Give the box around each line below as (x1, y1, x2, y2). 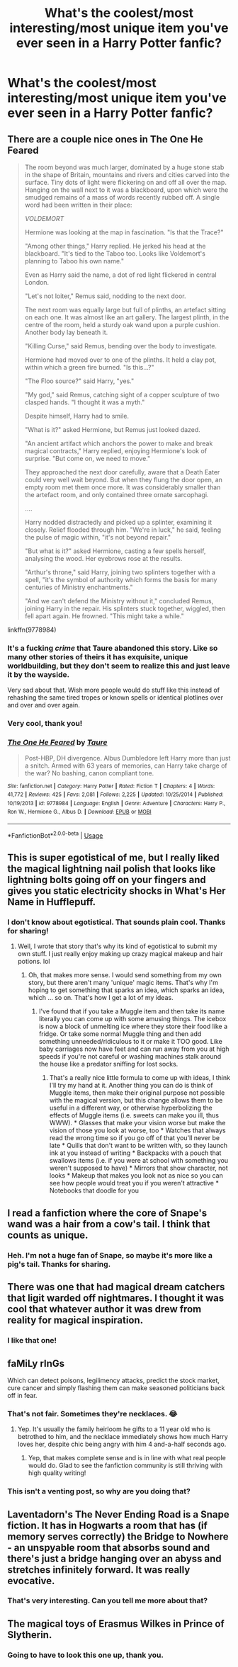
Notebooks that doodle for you (49, 1186, 140, 1195)
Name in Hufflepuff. (7, 896, 96, 908)
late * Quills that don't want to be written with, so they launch (49, 1142, 228, 1150)
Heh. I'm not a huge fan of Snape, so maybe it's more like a (7, 1250, 213, 1260)
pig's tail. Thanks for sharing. (7, 1259, 111, 1269)
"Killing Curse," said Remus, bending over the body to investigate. (24, 342, 217, 350)
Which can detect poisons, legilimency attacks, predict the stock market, (7, 1376, 220, 1384)
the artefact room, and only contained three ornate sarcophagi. (24, 491, 209, 499)
